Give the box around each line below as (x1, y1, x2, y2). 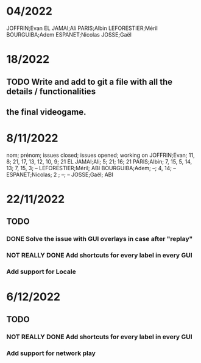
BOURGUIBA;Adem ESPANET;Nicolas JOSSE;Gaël (6, 31, 132, 38)
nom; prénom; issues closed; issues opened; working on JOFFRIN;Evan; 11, (6, 151, 195, 159)
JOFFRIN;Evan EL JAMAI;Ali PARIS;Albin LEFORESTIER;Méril (6, 24, 158, 32)
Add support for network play (6, 349, 96, 358)
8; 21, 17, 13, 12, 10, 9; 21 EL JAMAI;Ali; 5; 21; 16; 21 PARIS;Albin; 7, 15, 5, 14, (6, 157, 192, 165)
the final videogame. (6, 107, 86, 117)
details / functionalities (6, 86, 96, 96)
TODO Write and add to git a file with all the (6, 76, 173, 87)
